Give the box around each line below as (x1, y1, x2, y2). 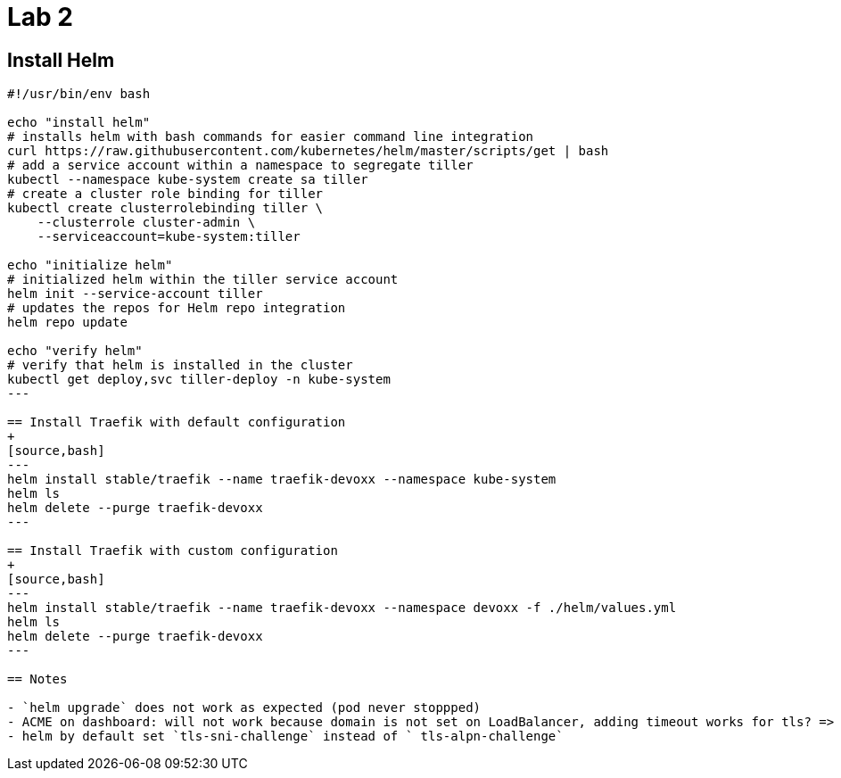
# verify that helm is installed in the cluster (7, 358, 353, 373)
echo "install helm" (7, 115, 151, 130)
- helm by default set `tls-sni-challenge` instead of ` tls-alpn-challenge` (7, 729, 564, 744)
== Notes (7, 672, 68, 687)
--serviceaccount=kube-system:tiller (37, 229, 301, 244)
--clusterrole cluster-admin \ (37, 215, 256, 230)
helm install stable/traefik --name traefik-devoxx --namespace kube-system (7, 472, 557, 487)
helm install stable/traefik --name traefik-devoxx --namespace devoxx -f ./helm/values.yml (7, 600, 677, 616)
